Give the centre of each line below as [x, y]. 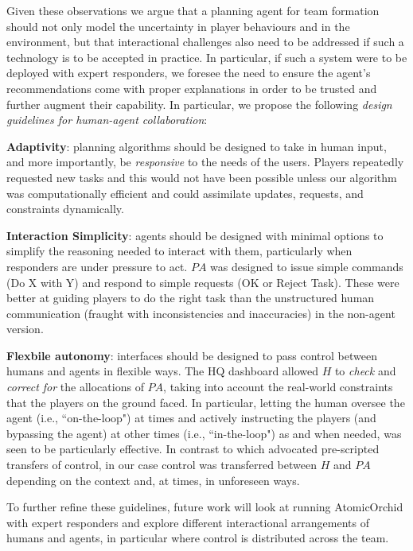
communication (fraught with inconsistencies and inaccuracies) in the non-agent [201, 313]
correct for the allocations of [75, 387]
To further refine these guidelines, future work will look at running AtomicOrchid [205, 507]
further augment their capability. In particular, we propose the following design [199, 104]
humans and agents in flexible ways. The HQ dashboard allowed [162, 371]
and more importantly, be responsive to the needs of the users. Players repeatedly [205, 162]
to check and [365, 371]
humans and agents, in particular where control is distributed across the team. [198, 538]
